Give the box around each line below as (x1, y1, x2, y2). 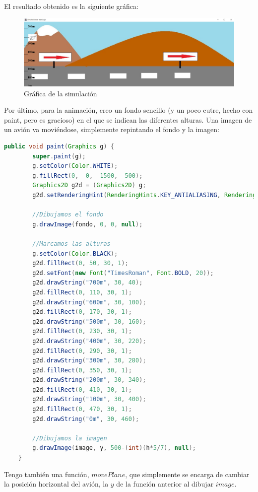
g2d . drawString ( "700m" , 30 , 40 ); (32, 279, 143, 286)
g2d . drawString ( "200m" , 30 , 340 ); (32, 376, 146, 384)
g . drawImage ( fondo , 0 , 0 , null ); (32, 220, 143, 228)
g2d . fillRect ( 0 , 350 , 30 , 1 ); (32, 366, 132, 374)
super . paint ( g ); (32, 152, 86, 160)
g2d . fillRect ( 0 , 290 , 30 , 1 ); (32, 347, 132, 354)
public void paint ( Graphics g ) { (4, 143, 115, 150)
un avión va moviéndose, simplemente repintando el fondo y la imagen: (4, 124, 219, 135)
